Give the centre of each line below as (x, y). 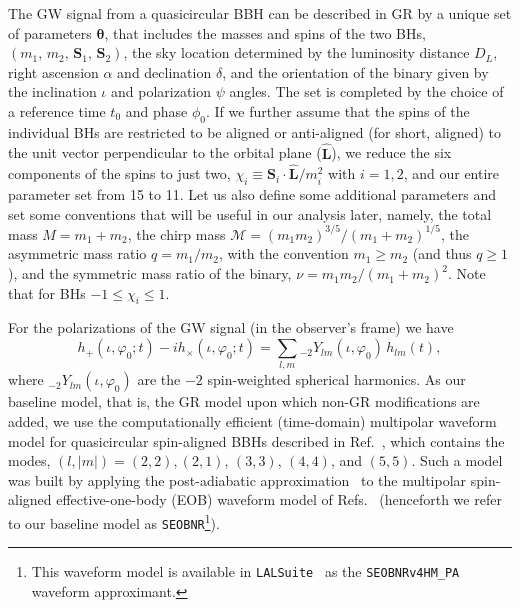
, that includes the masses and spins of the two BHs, (265, 32)
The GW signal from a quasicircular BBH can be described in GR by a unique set (260, 13)
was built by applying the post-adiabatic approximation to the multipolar (237, 479)
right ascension (53, 71)
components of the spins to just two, (119, 173)
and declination (164, 71)
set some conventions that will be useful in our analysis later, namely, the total (250, 213)
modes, (29, 460)
